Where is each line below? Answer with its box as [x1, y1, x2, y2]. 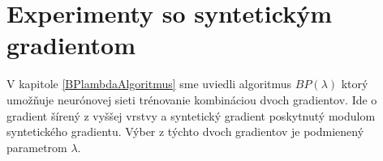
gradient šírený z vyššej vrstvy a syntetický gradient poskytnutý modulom [6, 107, 376, 124]
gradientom [6, 28, 136, 61]
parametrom [6, 138, 67, 155]
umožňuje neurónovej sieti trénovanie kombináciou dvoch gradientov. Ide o [6, 91, 377, 108]
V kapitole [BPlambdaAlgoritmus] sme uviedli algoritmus [6, 75, 292, 92]
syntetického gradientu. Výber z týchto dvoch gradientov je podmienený [6, 123, 364, 140]
